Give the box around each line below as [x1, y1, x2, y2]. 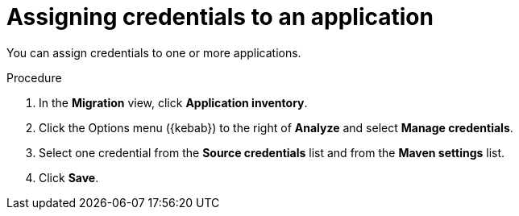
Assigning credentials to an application [6, 3, 434, 31]
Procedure [6, 70, 62, 85]
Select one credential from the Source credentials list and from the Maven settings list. [39, 145, 505, 160]
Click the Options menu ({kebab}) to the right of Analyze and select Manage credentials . [39, 120, 513, 135]
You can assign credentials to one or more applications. [6, 45, 301, 60]
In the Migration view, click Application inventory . [39, 95, 308, 110]
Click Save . [39, 170, 99, 185]
